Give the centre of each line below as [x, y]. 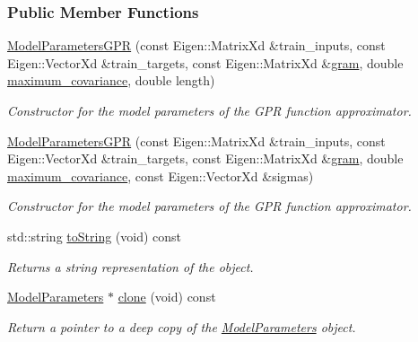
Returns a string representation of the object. [131, 266]
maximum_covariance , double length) [111, 80]
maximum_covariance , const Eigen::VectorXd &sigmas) [161, 175]
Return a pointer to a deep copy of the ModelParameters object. [182, 326]
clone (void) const [167, 297]
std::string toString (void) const [95, 236]
